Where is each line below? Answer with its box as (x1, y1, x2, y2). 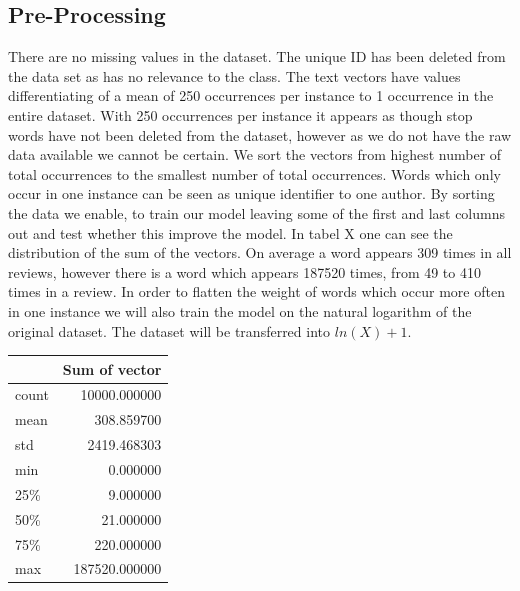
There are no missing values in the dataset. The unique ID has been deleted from (8, 46, 506, 67)
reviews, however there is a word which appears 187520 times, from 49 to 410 (8, 261, 481, 282)
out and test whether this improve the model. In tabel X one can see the (8, 222, 453, 243)
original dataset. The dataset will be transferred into (8, 320, 331, 341)
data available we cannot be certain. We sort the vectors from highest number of (8, 144, 502, 165)
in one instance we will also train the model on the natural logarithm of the (8, 300, 472, 321)
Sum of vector (62, 358, 162, 379)
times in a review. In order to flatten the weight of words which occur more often (8, 281, 505, 302)
